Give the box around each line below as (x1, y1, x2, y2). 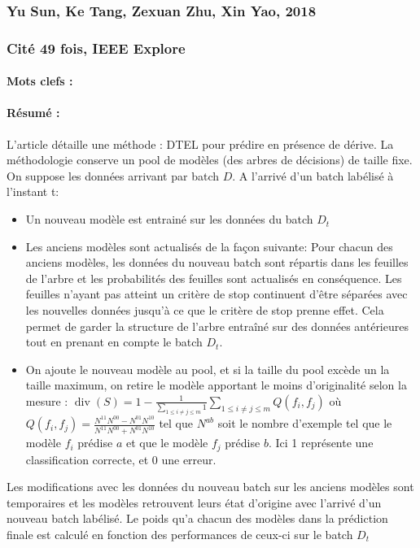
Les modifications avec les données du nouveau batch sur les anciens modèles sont (7, 478, 414, 495)
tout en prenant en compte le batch (25, 333, 203, 350)
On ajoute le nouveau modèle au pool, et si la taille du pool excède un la (25, 360, 390, 377)
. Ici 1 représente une (268, 434, 374, 451)
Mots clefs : (7, 72, 73, 89)
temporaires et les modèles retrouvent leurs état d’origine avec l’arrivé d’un (7, 494, 382, 511)
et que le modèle (125, 434, 208, 451)
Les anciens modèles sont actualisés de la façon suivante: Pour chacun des (25, 237, 393, 254)
